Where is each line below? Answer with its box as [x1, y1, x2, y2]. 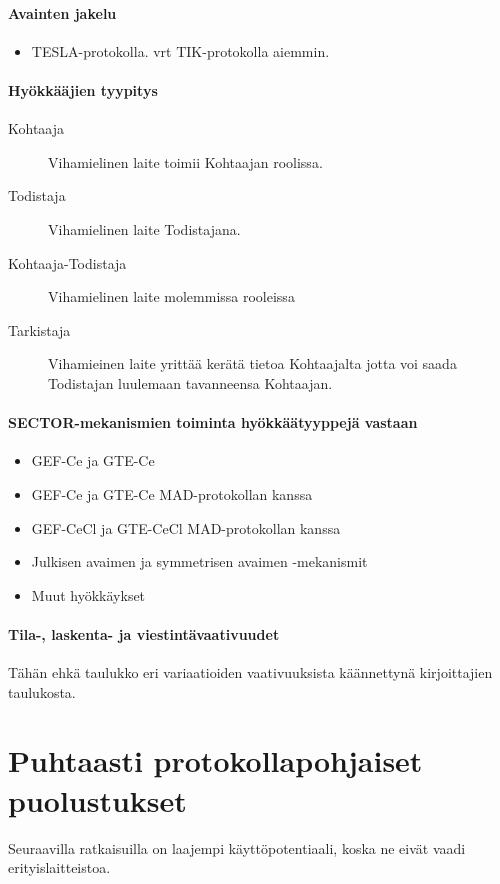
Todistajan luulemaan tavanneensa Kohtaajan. [48, 372, 333, 393]
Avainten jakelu [8, 2, 117, 23]
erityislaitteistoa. [8, 857, 111, 878]
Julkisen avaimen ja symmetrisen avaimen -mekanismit [31, 551, 368, 572]
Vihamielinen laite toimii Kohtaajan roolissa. [48, 151, 323, 172]
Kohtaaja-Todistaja [8, 252, 127, 273]
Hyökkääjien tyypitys [8, 79, 158, 100]
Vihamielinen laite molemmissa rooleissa [48, 286, 295, 307]
